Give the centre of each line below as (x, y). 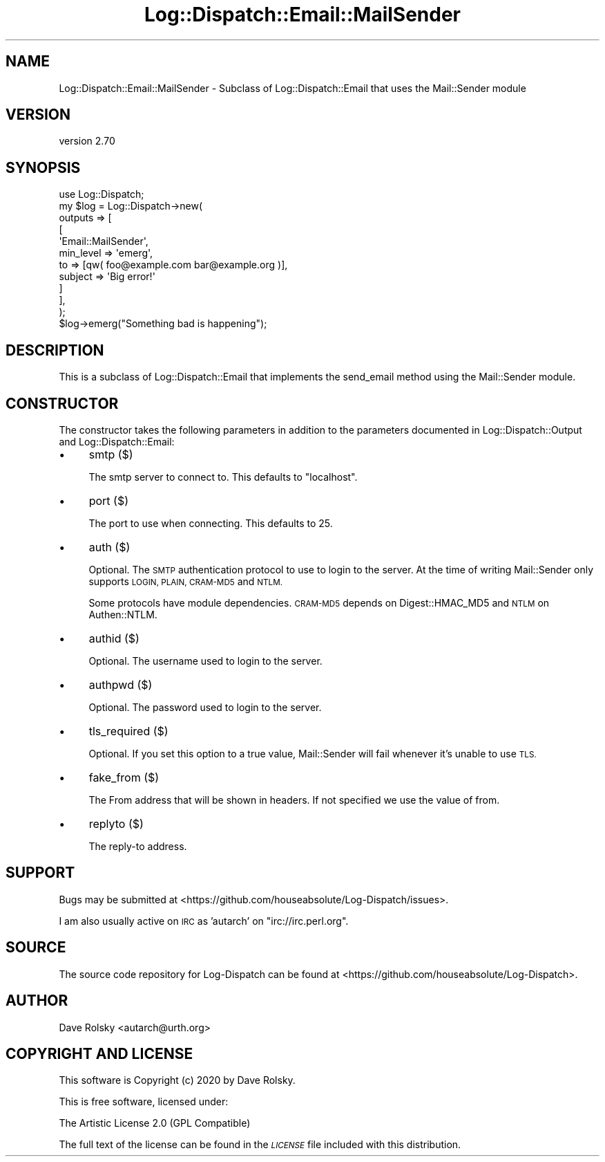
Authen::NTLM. (123, 614)
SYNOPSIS (43, 167)
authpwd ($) (121, 684)
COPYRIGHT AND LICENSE (99, 1053)
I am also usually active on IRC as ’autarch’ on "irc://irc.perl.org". (204, 921)
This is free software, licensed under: (144, 1102)
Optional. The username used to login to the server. (205, 661)
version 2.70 (87, 141)
